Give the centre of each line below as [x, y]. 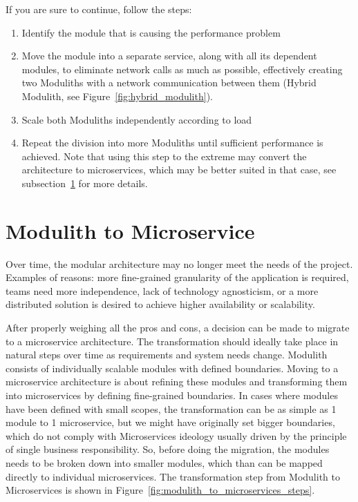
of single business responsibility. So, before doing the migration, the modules [168, 449]
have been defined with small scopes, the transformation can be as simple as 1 [171, 408]
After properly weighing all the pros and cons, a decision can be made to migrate [178, 328]
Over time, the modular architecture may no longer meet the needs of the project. [179, 263]
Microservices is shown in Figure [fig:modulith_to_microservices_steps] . [160, 490]
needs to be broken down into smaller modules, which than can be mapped [164, 462]
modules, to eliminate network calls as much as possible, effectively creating [182, 69]
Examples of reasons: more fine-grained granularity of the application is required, [177, 277]
